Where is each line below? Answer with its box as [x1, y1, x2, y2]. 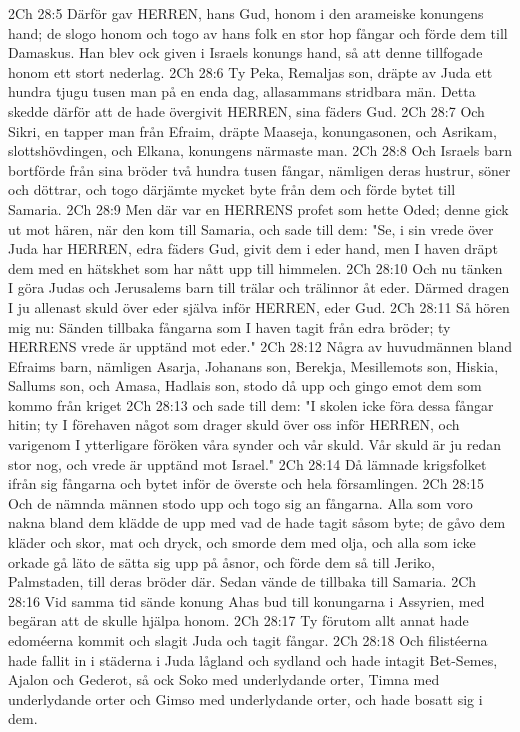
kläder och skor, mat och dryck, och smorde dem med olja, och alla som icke [8, 532, 476, 553]
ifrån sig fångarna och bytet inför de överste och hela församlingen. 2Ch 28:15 [8, 473, 485, 494]
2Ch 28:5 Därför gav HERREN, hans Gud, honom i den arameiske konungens [8, 3, 484, 23]
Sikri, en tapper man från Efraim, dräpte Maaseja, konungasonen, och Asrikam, [8, 120, 497, 141]
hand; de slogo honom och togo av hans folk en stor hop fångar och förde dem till [8, 22, 508, 43]
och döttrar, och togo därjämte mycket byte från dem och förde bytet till [8, 179, 456, 200]
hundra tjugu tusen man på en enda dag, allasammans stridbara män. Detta [8, 81, 476, 102]
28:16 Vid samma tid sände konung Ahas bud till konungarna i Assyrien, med [8, 590, 485, 611]
